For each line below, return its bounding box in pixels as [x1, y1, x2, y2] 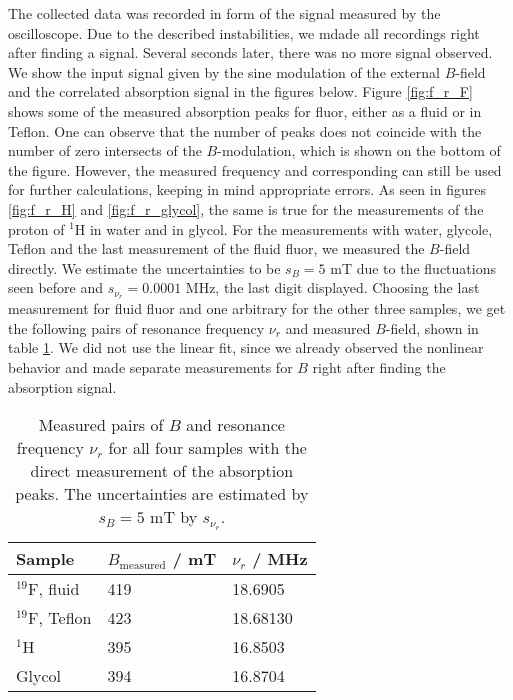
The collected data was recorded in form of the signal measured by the [8, 3, 441, 23]
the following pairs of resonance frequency [8, 317, 265, 338]
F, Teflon [28, 605, 92, 629]
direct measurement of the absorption [30, 459, 294, 483]
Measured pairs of [38, 413, 164, 437]
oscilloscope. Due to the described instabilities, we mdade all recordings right [8, 22, 480, 43]
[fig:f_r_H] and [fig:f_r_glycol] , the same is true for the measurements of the [8, 198, 484, 219]
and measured [285, 317, 371, 338]
